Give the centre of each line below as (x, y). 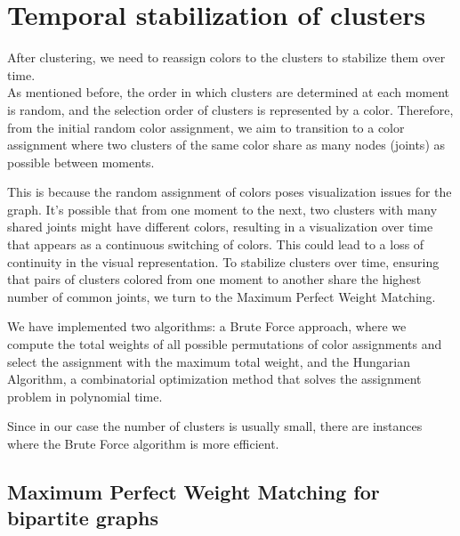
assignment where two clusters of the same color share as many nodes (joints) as (226, 145)
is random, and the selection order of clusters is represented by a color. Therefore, (230, 109)
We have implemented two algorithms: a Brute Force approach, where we (207, 326)
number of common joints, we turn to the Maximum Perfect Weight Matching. (222, 296)
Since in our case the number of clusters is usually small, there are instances (215, 426)
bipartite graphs (83, 518)
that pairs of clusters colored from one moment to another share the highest (214, 279)
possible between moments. (81, 162)
